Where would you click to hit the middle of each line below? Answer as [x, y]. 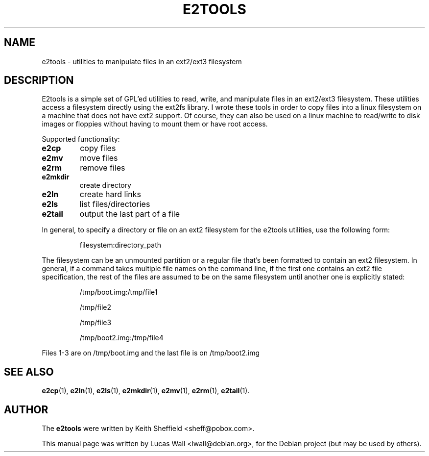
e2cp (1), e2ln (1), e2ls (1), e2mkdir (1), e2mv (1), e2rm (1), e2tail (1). [146, 391]
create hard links [110, 194]
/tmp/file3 [95, 323]
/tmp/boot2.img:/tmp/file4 [121, 338]
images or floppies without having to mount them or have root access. [155, 124]
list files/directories [115, 204]
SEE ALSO [29, 372]
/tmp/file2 [95, 307]
